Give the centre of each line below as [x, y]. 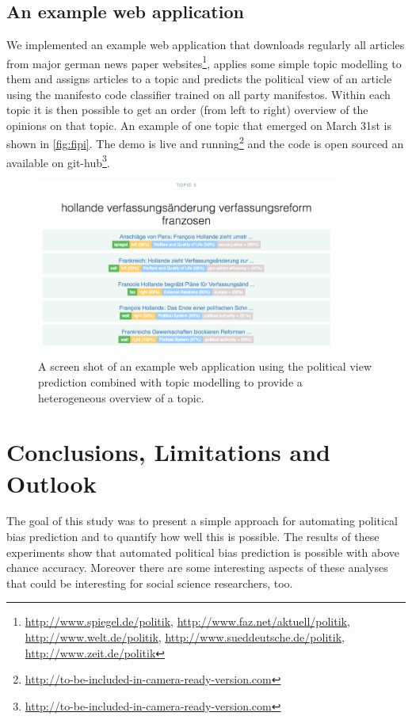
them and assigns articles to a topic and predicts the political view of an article [199, 79]
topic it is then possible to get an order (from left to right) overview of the [187, 110]
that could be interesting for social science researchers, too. [150, 583]
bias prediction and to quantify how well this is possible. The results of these [193, 537]
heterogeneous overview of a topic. [121, 397]
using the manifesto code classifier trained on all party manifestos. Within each [198, 94]
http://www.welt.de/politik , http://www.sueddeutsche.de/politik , [185, 637]
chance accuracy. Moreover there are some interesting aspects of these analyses [197, 568]
